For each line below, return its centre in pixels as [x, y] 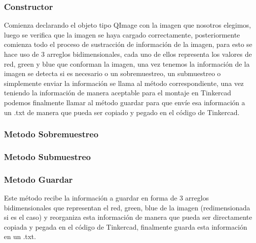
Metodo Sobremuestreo [51, 134]
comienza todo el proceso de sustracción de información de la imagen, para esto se [128, 44]
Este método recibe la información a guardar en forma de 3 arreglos [107, 198]
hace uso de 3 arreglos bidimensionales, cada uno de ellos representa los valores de [128, 54]
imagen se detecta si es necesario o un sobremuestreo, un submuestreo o [112, 73]
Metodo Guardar [38, 179]
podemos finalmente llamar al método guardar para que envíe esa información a [125, 102]
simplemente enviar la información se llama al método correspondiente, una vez [124, 83]
